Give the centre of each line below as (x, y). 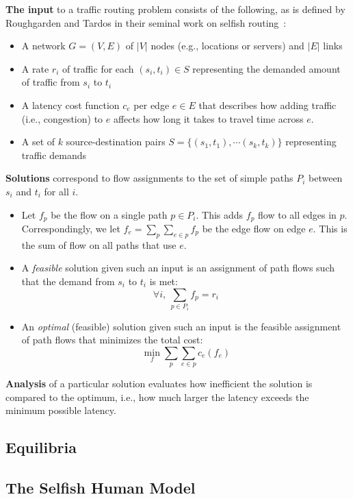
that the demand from (68, 281)
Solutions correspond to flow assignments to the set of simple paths (149, 178)
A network (43, 46)
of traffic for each (98, 68)
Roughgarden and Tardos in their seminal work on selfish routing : (146, 22)
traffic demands (54, 155)
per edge (152, 105)
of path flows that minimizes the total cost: (112, 340)
